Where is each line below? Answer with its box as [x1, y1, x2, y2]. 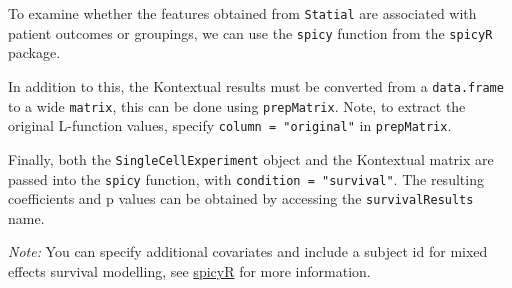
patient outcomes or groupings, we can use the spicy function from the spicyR [8, 22, 493, 43]
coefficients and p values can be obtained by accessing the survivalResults [8, 188, 474, 209]
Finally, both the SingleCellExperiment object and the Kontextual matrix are [8, 148, 494, 169]
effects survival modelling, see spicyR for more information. [8, 261, 371, 282]
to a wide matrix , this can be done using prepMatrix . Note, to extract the [8, 95, 466, 116]
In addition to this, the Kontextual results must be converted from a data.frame [8, 75, 504, 96]
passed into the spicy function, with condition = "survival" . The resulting [8, 168, 484, 189]
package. [8, 42, 61, 63]
